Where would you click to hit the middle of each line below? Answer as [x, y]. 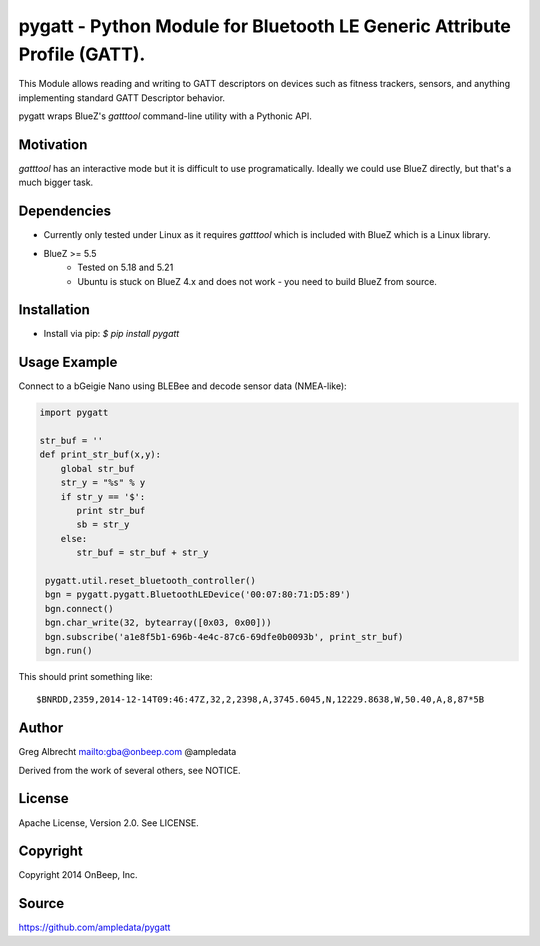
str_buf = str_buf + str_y [142, 553]
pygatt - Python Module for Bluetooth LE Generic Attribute [265, 26]
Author [41, 728]
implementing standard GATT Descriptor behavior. [121, 97]
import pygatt [74, 413]
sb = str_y [103, 524]
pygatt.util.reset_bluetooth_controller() [151, 580]
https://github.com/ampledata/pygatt [94, 927]
